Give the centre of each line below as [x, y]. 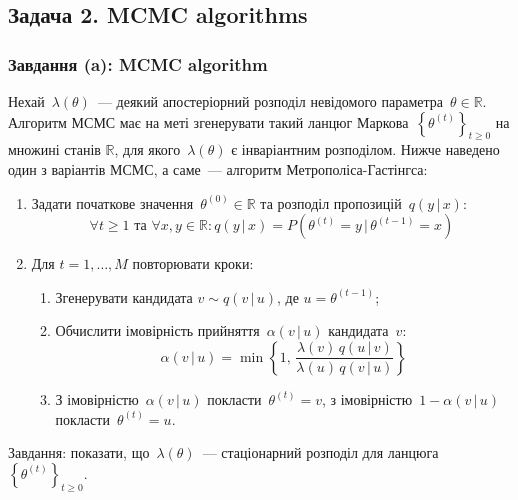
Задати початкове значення [112, 202]
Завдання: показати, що [79, 452]
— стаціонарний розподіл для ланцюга [320, 452]
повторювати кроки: [193, 263]
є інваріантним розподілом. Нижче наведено [365, 149]
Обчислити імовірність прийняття [157, 330]
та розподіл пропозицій [331, 202]
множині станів [54, 149]
